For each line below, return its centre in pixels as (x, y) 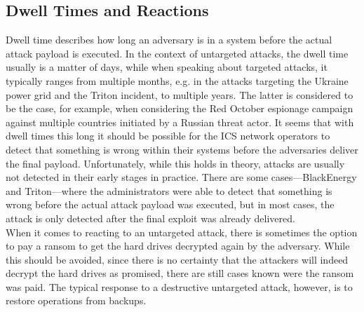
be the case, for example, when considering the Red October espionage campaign (180, 108)
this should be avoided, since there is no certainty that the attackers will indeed (177, 259)
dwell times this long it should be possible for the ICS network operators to (168, 136)
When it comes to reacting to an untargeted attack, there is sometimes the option (182, 232)
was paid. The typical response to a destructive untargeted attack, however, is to (179, 286)
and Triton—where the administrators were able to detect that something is (169, 190)
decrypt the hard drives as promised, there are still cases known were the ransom (180, 273)
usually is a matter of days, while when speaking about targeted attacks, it (167, 67)
